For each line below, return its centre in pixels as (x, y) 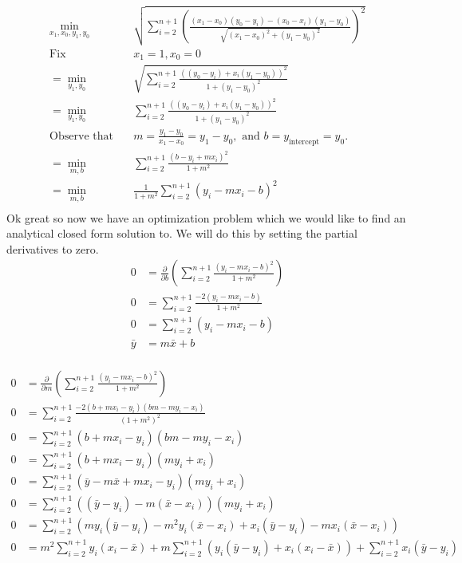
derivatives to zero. (53, 248)
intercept (304, 142)
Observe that (81, 136)
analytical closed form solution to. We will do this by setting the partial (182, 233)
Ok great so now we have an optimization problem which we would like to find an (206, 217)
